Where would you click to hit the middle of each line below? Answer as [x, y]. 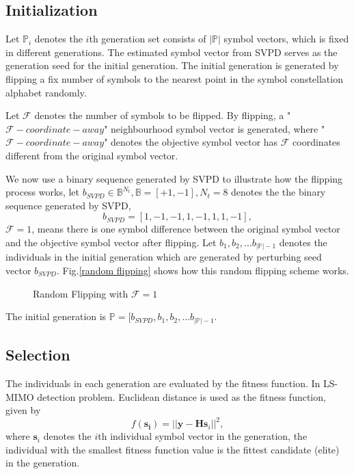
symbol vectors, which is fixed [286, 39]
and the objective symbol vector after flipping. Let [111, 242]
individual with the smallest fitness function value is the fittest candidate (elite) [173, 449]
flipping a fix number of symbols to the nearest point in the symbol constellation [174, 78]
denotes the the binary [278, 192]
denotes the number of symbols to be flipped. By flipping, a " [163, 115]
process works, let [43, 192]
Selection [38, 355]
